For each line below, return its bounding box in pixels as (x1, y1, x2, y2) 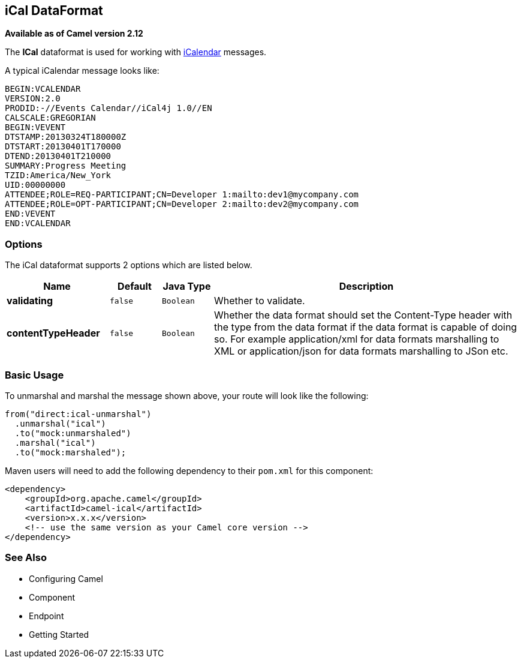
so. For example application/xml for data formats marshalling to (214, 333, 499, 346)
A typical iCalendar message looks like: (5, 65, 159, 76)
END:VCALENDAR (5, 218, 71, 229)
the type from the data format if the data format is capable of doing (214, 321, 517, 334)
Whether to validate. (214, 295, 305, 307)
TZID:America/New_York (5, 170, 112, 181)
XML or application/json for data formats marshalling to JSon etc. (214, 345, 508, 358)
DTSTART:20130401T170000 (5, 142, 121, 152)
